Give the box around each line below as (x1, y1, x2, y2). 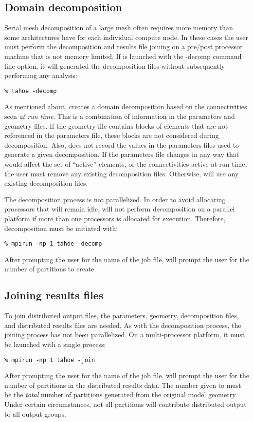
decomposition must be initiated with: (4, 223, 118, 233)
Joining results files (4, 288, 104, 303)
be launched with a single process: (4, 339, 106, 349)
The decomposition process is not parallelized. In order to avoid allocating (4, 194, 226, 204)
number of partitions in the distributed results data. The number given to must (4, 380, 241, 390)
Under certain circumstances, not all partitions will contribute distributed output (4, 399, 247, 409)
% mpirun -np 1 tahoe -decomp (4, 240, 102, 248)
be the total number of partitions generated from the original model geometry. (4, 389, 237, 400)
